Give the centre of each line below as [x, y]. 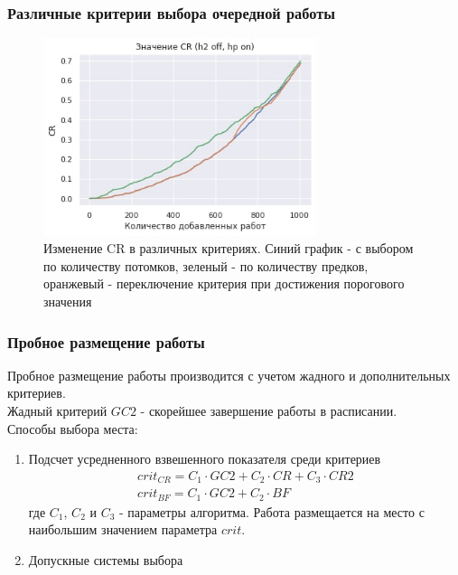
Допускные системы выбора [106, 560]
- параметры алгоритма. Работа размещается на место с [272, 511]
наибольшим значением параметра [123, 529]
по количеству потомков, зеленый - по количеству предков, [206, 265]
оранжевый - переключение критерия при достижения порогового [224, 283]
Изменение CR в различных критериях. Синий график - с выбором [229, 248]
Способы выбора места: [73, 428]
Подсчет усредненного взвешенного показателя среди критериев [205, 459]
